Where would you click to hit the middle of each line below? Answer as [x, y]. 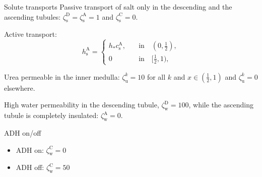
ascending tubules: [32, 16]
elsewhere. [20, 87]
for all [156, 76]
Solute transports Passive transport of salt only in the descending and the [118, 7]
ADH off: [30, 167]
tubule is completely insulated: [51, 115]
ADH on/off [23, 133]
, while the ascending [221, 105]
